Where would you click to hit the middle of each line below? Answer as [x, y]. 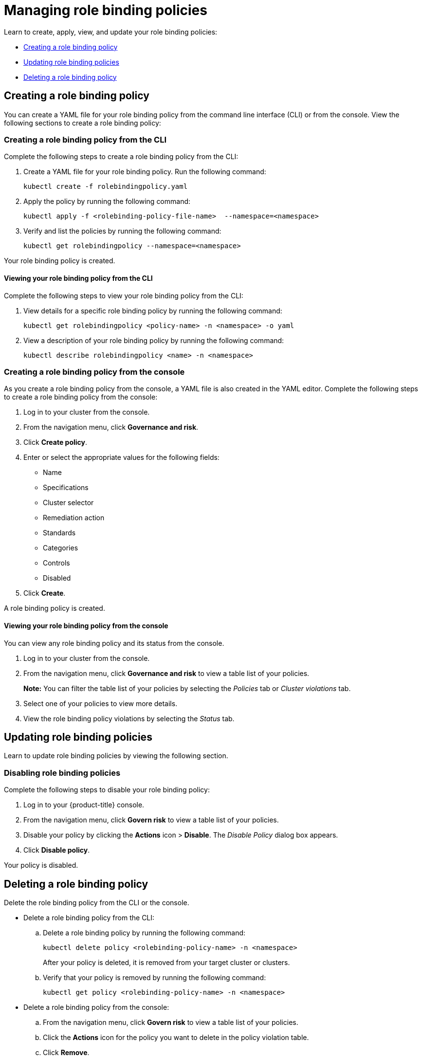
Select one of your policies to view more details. [101, 703]
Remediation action [74, 518]
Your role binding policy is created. [60, 261]
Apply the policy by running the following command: [107, 201]
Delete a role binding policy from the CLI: [89, 917]
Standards [59, 533]
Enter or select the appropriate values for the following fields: [121, 457]
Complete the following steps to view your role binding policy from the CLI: [124, 295]
